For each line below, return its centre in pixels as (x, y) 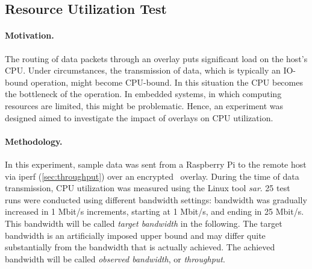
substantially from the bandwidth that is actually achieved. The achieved (140, 247)
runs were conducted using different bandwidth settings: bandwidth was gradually (156, 199)
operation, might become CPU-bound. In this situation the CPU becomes (167, 82)
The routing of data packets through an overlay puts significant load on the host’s (156, 58)
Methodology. (34, 141)
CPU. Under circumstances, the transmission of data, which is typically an (143, 70)
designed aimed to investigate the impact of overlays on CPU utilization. (139, 117)
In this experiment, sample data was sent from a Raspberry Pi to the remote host (156, 164)
